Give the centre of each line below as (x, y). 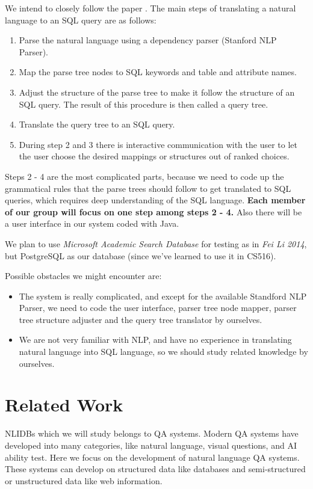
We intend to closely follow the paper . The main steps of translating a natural (150, 8)
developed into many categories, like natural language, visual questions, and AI (151, 445)
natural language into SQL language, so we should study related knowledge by (163, 352)
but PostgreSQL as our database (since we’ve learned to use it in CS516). (141, 255)
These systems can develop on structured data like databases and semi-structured (155, 469)
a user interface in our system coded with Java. (92, 223)
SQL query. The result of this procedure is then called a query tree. (144, 104)
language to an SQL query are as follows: (81, 20)
